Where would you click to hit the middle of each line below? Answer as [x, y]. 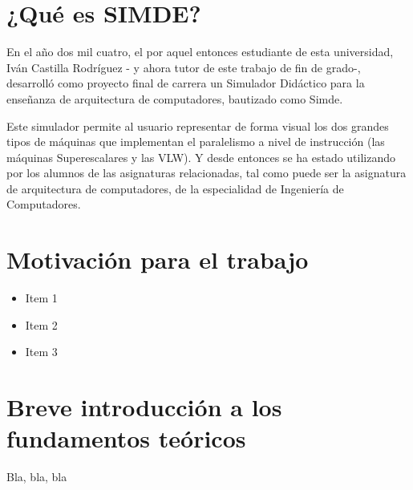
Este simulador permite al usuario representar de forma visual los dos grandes [198, 126]
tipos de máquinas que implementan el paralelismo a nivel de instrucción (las [196, 142]
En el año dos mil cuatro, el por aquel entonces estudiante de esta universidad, [200, 52]
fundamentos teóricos [126, 438]
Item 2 [41, 324]
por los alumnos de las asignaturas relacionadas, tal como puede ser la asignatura [206, 173]
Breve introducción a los [144, 407]
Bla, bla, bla [37, 477]
